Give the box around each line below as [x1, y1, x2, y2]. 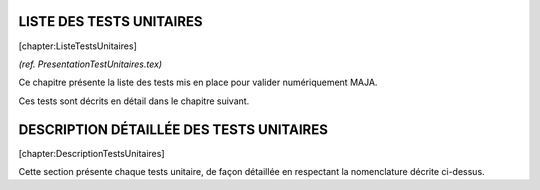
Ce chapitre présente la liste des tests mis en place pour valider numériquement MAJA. [18, 76, 378, 89]
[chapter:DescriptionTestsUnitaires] [18, 147, 165, 159]
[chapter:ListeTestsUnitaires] [18, 40, 137, 52]
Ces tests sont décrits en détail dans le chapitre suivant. [18, 95, 250, 107]
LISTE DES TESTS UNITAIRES [18, 13, 204, 30]
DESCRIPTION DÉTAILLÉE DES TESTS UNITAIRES [18, 121, 329, 138]
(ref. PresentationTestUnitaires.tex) [18, 58, 163, 70]
